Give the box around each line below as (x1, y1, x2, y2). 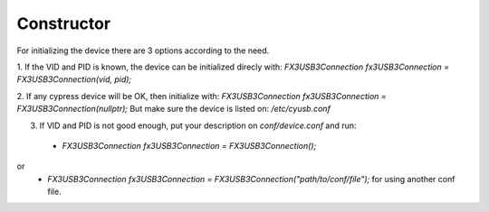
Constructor (16, 14, 111, 33)
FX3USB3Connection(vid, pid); (16, 74, 132, 85)
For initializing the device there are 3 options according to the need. (16, 45, 270, 56)
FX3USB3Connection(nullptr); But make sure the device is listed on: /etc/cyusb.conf (16, 104, 331, 115)
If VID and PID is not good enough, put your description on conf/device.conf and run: (39, 120, 357, 131)
